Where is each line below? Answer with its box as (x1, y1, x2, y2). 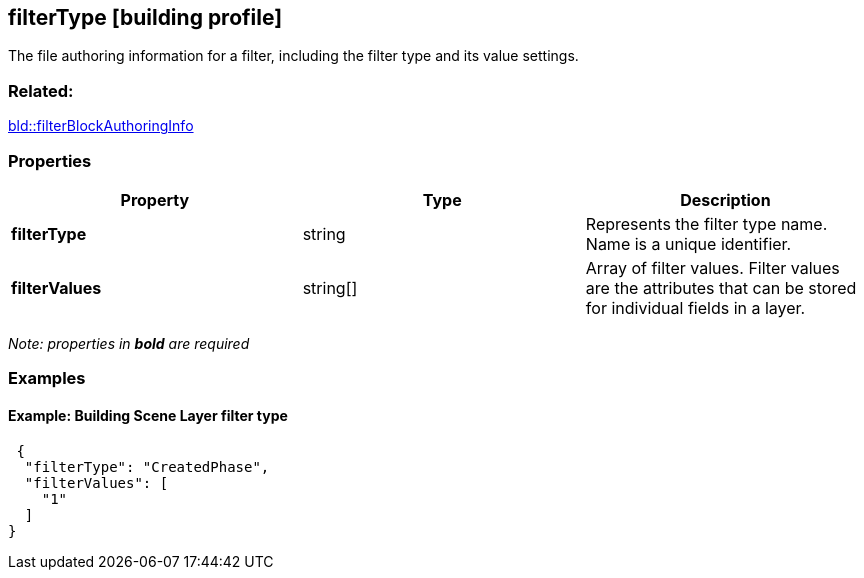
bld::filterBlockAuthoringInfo (8, 117, 194, 135)
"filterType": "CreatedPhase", (24, 458, 270, 475)
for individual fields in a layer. (585, 297, 806, 318)
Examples (8, 368, 86, 389)
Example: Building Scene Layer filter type (8, 406, 288, 424)
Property (120, 189, 190, 210)
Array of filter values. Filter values (585, 257, 840, 278)
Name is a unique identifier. (585, 233, 792, 254)
